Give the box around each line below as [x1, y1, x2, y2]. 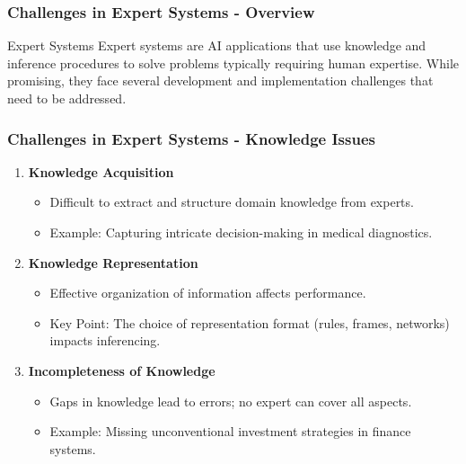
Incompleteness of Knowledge [28, 361, 215, 379]
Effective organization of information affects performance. [49, 283, 366, 302]
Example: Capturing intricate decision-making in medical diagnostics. [49, 223, 433, 241]
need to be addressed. [7, 89, 127, 107]
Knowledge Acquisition [28, 162, 174, 181]
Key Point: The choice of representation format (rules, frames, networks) [49, 313, 450, 332]
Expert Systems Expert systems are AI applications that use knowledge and [7, 36, 426, 55]
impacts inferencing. [49, 331, 161, 350]
